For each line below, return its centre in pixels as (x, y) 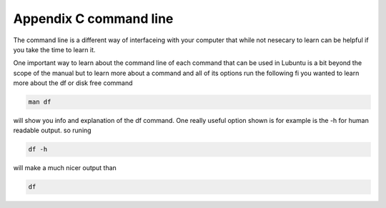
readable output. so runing (53, 130)
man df (40, 102)
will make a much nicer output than (65, 168)
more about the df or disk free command (73, 83)
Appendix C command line (93, 19)
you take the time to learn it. (54, 49)
